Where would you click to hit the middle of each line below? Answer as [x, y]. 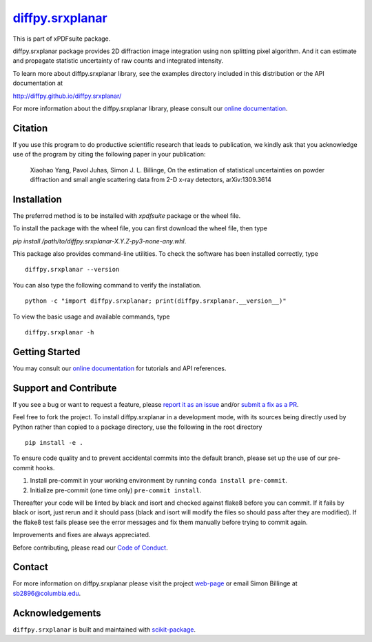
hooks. [45, 468]
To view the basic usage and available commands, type [91, 317]
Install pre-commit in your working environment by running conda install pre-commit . [158, 481]
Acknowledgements [57, 613]
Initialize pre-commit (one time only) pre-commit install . [116, 490]
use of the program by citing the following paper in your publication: [109, 154]
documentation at [38, 83]
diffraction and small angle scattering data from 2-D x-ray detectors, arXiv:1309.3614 [151, 179]
